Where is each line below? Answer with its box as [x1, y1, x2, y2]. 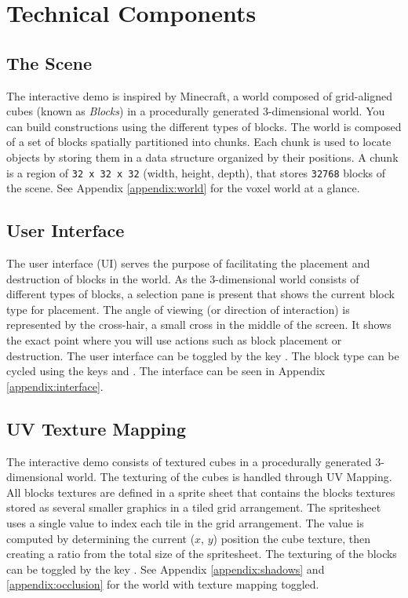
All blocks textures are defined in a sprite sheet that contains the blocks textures [6, 483, 395, 500]
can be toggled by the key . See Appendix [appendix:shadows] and [6, 560, 325, 577]
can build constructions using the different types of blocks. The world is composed [6, 118, 402, 134]
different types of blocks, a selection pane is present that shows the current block [6, 286, 395, 302]
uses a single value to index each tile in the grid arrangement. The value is [6, 514, 364, 531]
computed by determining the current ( [6, 530, 195, 546]
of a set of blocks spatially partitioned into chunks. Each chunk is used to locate [6, 133, 392, 150]
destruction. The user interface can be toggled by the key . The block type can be [6, 347, 399, 363]
